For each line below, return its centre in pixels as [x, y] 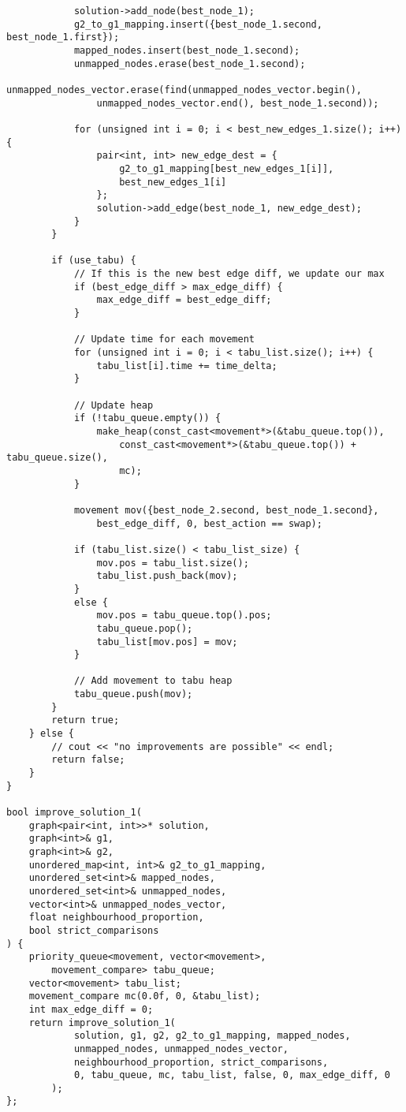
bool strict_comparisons [94, 930]
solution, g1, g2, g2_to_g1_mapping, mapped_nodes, [212, 1036]
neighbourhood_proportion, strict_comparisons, [201, 1062]
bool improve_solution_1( [74, 813]
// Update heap [114, 405]
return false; [88, 760]
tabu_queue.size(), [57, 458]
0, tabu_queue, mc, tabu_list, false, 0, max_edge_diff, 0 [232, 1075]
